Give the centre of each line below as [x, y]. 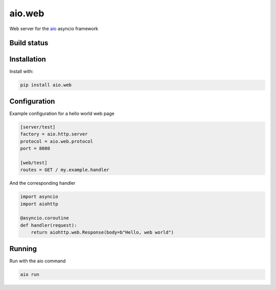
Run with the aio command [38, 261]
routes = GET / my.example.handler [65, 170]
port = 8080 [35, 149]
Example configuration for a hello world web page [62, 113]
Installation [28, 59]
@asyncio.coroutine [44, 218]
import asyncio [39, 197]
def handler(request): [49, 225]
